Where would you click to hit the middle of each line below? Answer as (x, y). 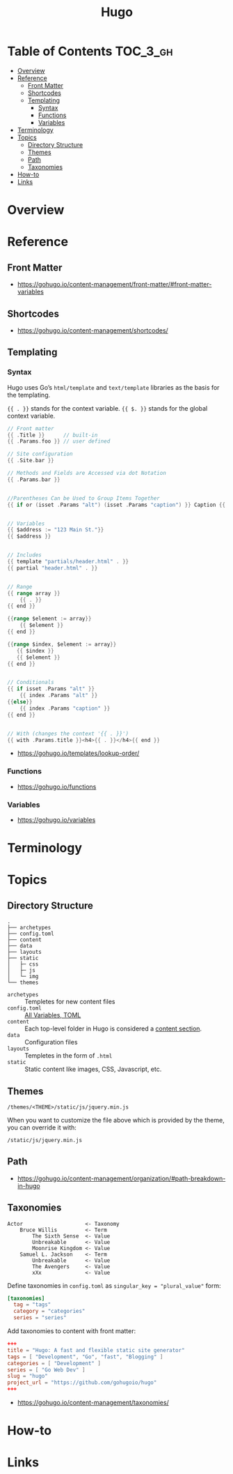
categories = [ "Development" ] (54, 1363)
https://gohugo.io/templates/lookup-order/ (78, 753)
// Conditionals (31, 683)
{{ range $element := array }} (49, 619)
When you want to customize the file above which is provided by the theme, (116, 1120)
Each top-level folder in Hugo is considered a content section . (113, 1028)
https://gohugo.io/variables (56, 819)
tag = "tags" (32, 1305)
